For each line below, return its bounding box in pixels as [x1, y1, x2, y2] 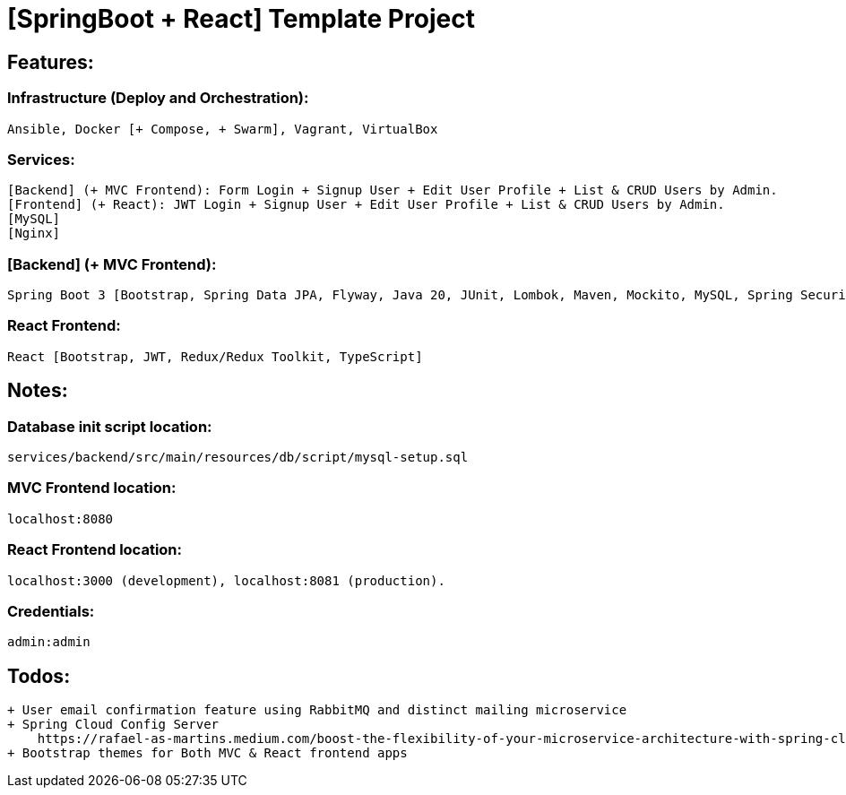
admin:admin [7, 635, 91, 650]
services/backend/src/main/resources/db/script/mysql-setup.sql [7, 450, 469, 465]
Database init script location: [7, 417, 212, 436]
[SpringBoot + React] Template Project [7, 4, 475, 34]
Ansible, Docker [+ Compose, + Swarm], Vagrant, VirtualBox [7, 121, 438, 136]
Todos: [7, 664, 71, 687]
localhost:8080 [7, 511, 114, 526]
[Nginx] [7, 226, 61, 241]
